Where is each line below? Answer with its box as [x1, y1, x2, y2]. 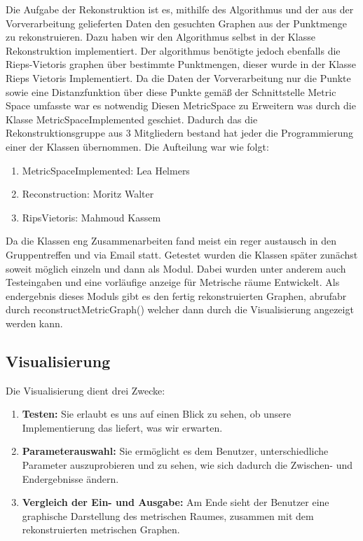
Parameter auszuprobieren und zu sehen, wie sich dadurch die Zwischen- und [22, 458, 353, 472]
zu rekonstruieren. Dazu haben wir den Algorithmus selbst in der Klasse [6, 29, 315, 44]
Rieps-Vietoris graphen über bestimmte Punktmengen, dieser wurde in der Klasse [6, 57, 357, 71]
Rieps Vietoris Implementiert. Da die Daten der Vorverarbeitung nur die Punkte [6, 70, 351, 85]
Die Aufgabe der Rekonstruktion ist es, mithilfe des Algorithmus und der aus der [6, 2, 354, 16]
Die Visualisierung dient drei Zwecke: [6, 383, 165, 397]
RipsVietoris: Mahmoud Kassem [22, 210, 161, 224]
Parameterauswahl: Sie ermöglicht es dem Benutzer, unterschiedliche [22, 444, 329, 458]
